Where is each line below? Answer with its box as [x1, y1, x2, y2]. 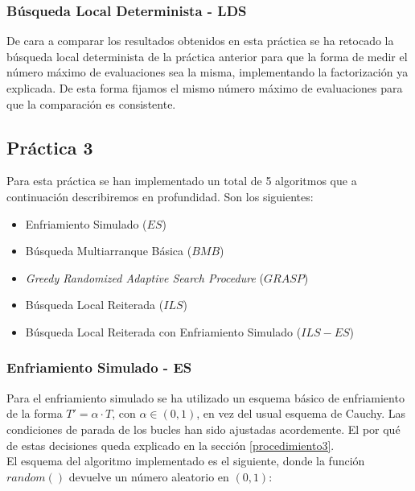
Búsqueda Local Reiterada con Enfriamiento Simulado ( [25, 323, 302, 340]
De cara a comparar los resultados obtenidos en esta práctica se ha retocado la [6, 32, 394, 49]
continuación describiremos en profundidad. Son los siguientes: [6, 188, 314, 204]
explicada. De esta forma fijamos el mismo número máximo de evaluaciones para [6, 80, 403, 96]
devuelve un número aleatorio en [68, 468, 229, 485]
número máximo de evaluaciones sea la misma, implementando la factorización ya [6, 64, 409, 80]
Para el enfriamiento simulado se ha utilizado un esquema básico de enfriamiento [6, 389, 405, 406]
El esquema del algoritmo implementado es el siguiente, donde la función [6, 452, 365, 469]
